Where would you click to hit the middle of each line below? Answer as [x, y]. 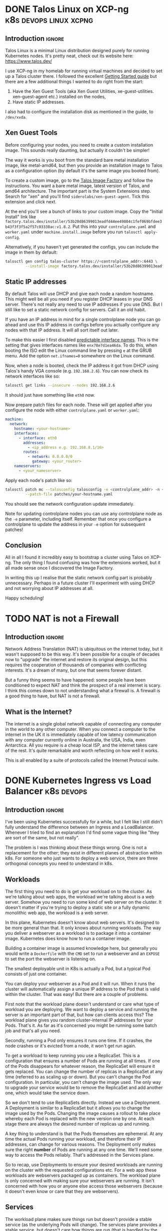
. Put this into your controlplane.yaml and [113, 226]
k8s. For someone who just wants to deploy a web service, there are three [81, 858]
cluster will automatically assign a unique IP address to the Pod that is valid [82, 989]
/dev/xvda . [16, 117]
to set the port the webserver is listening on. [51, 959]
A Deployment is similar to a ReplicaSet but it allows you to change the [78, 1107]
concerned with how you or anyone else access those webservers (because [84, 1186]
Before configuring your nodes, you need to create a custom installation [79, 145]
